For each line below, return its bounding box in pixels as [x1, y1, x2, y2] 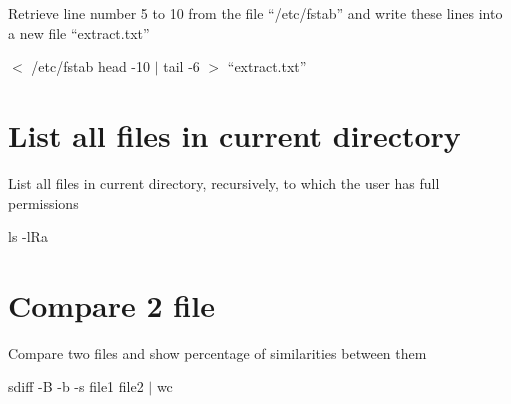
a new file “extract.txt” [8, 22, 150, 43]
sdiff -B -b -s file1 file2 [8, 376, 144, 397]
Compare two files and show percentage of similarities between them [8, 342, 427, 363]
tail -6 [163, 56, 200, 77]
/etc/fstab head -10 [31, 56, 150, 77]
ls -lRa [8, 226, 48, 247]
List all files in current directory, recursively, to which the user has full [8, 172, 440, 193]
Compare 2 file [8, 284, 215, 325]
